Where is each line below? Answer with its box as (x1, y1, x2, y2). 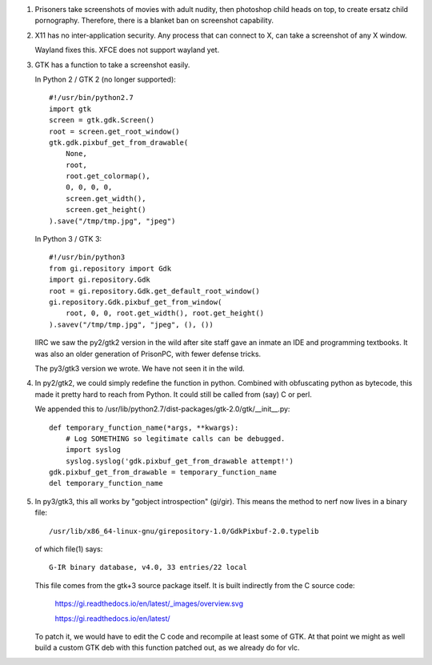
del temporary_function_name (49, 479, 163, 488)
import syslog (65, 445, 122, 455)
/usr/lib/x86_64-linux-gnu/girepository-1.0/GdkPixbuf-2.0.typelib (49, 527, 319, 535)
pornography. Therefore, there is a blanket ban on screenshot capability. (34, 16, 274, 26)
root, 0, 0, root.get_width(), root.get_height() (65, 309, 264, 318)
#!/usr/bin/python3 (49, 253, 126, 262)
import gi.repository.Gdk (49, 275, 151, 284)
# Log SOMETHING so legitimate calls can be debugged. (65, 434, 286, 443)
